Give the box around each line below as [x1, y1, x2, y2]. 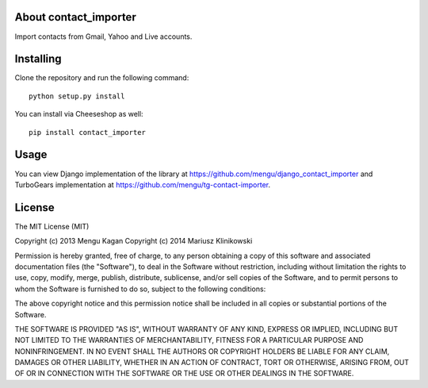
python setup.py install [29, 91, 125, 101]
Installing [14, 52, 63, 66]
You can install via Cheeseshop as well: [14, 109, 143, 119]
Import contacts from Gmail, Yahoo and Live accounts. [14, 32, 193, 41]
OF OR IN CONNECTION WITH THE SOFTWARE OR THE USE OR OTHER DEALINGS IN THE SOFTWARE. [14, 369, 354, 378]
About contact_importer [14, 10, 136, 24]
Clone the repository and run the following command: [14, 73, 189, 83]
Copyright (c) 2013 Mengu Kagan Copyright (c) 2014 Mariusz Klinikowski [14, 236, 253, 246]
